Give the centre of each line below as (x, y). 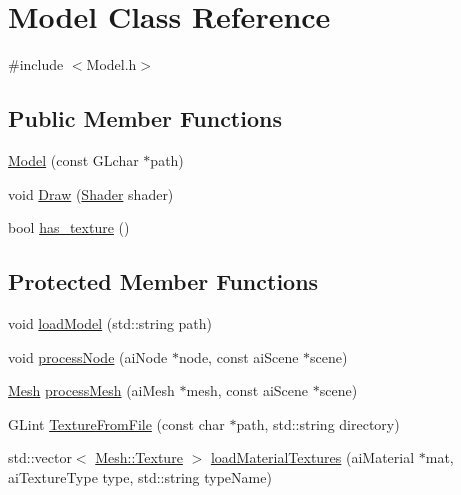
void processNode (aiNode (88, 356)
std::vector (40, 457)
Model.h (111, 64)
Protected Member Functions (163, 281)
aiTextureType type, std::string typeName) (140, 476)
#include (36, 64)
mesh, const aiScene (247, 390)
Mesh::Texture (139, 457)
